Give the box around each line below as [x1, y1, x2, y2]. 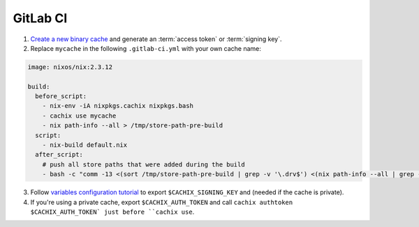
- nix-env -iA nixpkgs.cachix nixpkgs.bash [42, 102, 193, 110]
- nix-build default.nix [42, 141, 128, 149]
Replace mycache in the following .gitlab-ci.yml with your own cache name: [30, 44, 261, 52]
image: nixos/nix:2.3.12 [27, 63, 113, 71]
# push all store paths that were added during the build [42, 160, 245, 169]
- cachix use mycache [42, 111, 117, 120]
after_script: [35, 150, 84, 159]
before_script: [35, 93, 87, 100]
